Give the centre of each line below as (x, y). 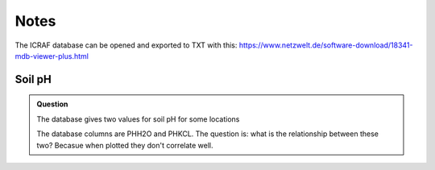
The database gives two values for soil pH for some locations (138, 119)
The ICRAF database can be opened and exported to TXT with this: (126, 45)
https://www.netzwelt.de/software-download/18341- (326, 45)
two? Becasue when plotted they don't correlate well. (125, 145)
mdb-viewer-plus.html (52, 56)
